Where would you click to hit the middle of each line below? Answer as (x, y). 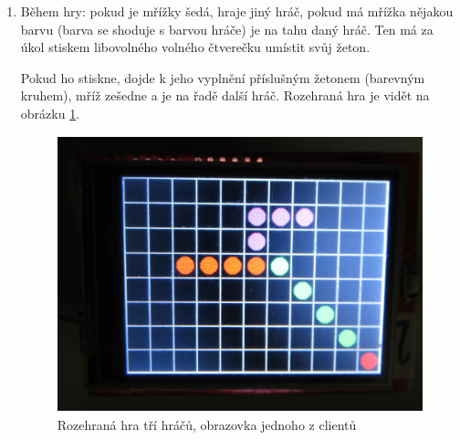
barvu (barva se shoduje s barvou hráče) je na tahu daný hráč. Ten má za (227, 29)
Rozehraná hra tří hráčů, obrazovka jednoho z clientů (207, 424)
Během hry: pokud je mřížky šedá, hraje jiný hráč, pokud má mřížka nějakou (237, 11)
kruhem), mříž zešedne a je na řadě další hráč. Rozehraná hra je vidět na (225, 95)
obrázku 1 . (50, 113)
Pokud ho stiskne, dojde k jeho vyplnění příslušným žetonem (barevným (223, 77)
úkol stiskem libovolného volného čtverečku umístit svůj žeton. (195, 47)
